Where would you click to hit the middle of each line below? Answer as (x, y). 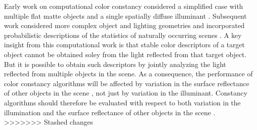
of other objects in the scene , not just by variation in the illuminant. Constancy (126, 93)
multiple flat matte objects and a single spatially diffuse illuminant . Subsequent (126, 16)
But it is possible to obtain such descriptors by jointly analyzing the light (115, 64)
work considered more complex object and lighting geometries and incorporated (124, 25)
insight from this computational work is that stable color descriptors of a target (125, 45)
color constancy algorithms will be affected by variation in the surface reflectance (127, 83)
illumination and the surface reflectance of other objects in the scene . (110, 112)
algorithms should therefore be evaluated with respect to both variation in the (122, 102)
